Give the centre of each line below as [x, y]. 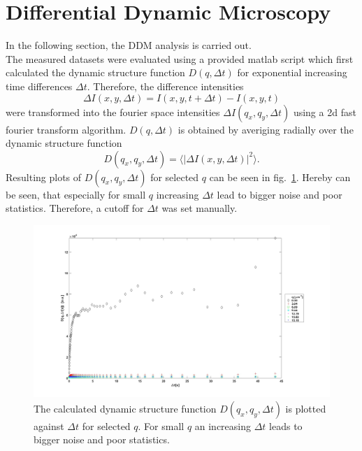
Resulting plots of [44, 177]
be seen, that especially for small [76, 194]
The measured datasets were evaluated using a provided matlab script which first [180, 58]
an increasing [223, 425]
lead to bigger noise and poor [280, 194]
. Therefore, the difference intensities [165, 86]
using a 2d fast [325, 112]
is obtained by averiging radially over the [266, 129]
